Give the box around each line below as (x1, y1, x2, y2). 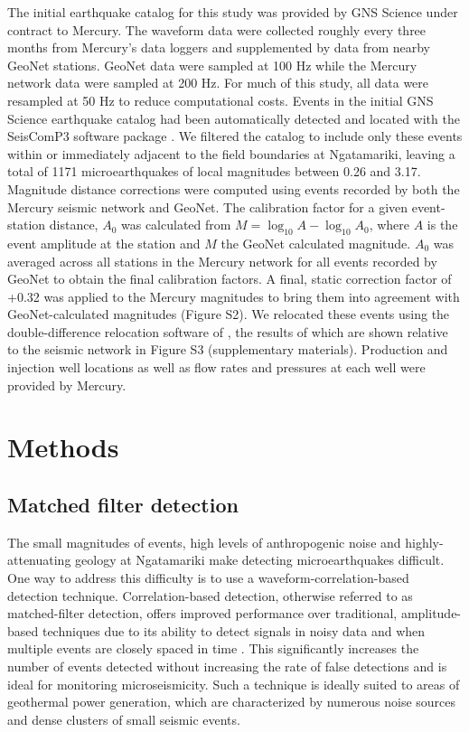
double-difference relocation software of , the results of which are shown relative (7, 322, 448, 341)
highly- (405, 532, 444, 551)
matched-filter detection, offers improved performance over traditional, (7, 604, 398, 623)
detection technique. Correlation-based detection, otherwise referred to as (7, 586, 413, 605)
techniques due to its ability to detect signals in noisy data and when (42, 621, 426, 640)
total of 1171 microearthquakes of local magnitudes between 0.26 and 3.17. (7, 162, 421, 181)
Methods (7, 428, 119, 465)
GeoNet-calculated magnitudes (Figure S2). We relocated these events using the (7, 305, 450, 324)
